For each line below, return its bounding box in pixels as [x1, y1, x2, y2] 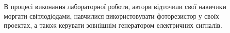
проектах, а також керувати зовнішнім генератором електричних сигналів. [4, 20, 222, 30]
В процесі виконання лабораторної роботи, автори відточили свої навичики [4, 1, 226, 11]
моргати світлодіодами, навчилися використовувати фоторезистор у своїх [4, 11, 219, 21]
